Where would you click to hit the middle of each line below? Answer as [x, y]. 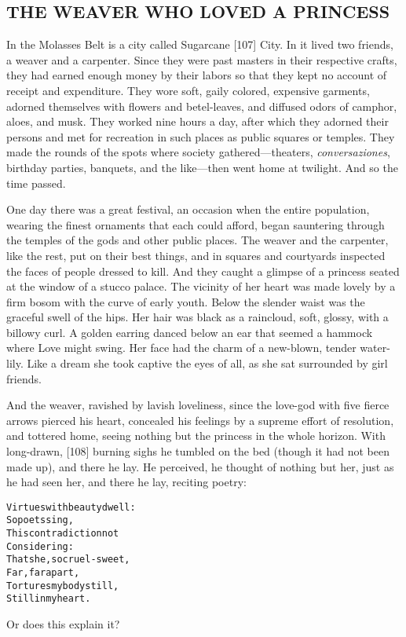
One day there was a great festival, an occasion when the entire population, [188, 209]
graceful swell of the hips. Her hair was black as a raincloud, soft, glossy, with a [198, 317]
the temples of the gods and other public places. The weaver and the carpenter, [198, 240]
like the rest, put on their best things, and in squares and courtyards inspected [196, 255]
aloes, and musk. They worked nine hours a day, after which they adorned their [198, 121]
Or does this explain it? [63, 624]
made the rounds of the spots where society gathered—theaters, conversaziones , [198, 152]
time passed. [36, 183]
